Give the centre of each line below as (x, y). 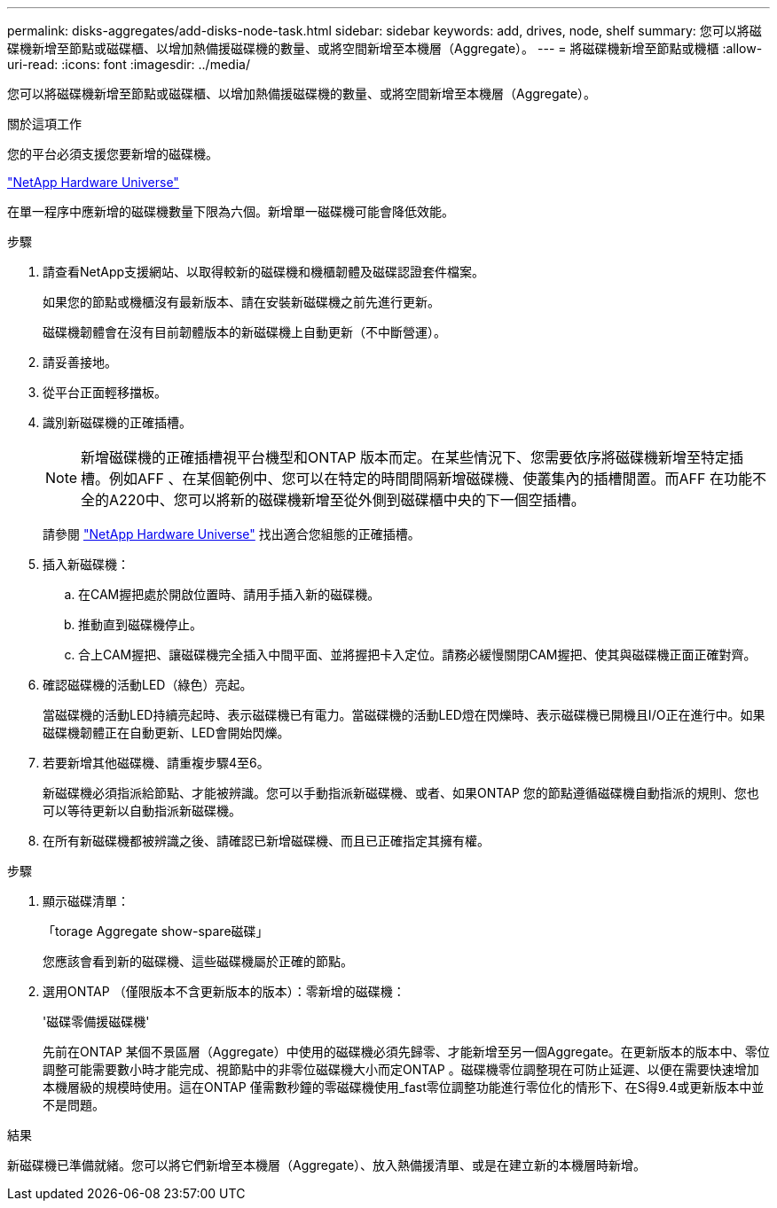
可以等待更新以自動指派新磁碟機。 (142, 811)
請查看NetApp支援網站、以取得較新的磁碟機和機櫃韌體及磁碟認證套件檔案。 (264, 272)
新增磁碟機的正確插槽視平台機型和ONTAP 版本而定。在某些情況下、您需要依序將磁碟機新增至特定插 (412, 457)
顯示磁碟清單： (86, 901)
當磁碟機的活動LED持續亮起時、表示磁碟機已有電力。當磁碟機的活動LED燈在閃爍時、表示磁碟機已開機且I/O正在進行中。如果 (404, 715)
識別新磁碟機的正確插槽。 (117, 422)
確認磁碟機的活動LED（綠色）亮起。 (148, 685)
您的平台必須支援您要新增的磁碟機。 (113, 154)
